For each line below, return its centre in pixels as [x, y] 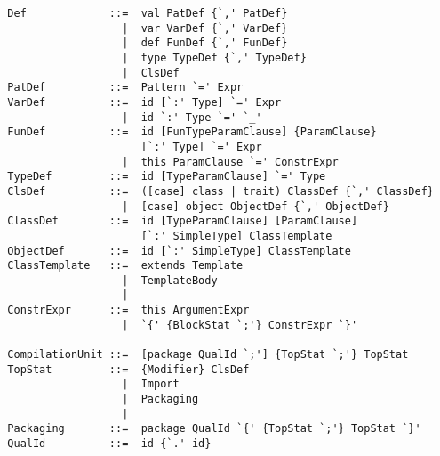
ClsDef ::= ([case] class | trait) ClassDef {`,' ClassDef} [220, 191]
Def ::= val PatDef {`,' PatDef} [148, 13]
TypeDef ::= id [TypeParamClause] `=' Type [167, 177]
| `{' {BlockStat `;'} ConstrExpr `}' [240, 325]
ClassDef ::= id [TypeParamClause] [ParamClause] [183, 221]
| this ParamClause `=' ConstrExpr [230, 162]
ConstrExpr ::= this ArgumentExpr [128, 310]
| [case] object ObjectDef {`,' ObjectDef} [256, 206]
